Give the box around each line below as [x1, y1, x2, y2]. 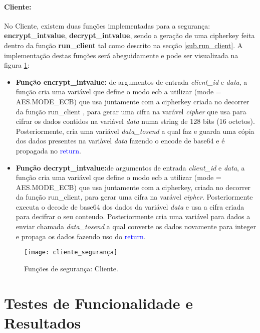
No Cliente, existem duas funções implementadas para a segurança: [4, 20, 210, 31]
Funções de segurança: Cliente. [24, 263, 118, 273]
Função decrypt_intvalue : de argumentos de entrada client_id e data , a [16, 162, 245, 173]
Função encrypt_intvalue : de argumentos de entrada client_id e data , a [16, 76, 247, 87]
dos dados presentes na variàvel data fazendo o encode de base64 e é [16, 135, 225, 146]
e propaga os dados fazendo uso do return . [16, 231, 146, 241]
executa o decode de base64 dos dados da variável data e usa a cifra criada [16, 201, 244, 212]
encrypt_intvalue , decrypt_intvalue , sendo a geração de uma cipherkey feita [4, 30, 255, 41]
